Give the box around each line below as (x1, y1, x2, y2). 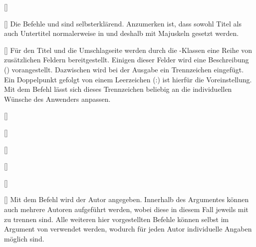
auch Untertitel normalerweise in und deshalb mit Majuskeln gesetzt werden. (4, 28, 239, 38)
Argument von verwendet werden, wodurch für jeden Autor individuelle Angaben (4, 224, 252, 234)
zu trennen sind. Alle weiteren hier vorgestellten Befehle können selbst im (4, 214, 229, 224)
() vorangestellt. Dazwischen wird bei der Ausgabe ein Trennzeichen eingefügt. (4, 64, 244, 74)
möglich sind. (4, 233, 44, 244)
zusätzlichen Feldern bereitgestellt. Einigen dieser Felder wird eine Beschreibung (4, 54, 249, 65)
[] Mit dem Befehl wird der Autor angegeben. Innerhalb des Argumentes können (4, 194, 249, 205)
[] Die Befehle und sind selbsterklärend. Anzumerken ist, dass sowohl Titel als (4, 18, 242, 28)
